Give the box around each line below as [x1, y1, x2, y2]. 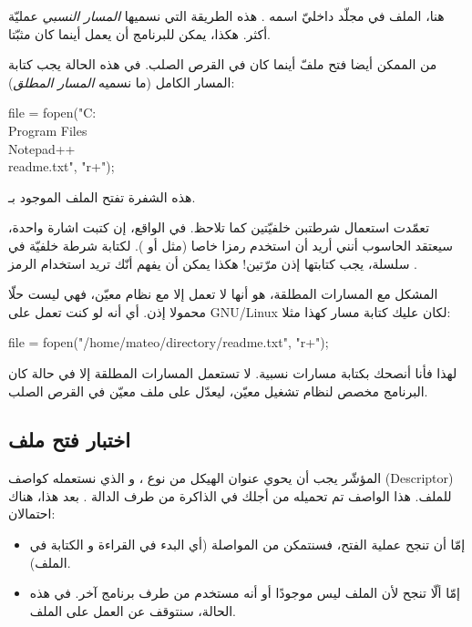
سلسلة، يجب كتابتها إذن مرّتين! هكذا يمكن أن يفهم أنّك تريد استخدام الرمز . [8, 253, 417, 272]
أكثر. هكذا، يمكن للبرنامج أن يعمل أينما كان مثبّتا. [8, 24, 271, 43]
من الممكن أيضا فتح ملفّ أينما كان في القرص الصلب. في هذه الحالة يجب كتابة [8, 55, 437, 74]
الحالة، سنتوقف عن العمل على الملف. [29, 601, 237, 620]
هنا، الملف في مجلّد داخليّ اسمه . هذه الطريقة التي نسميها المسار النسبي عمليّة [8, 6, 445, 25]
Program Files [8, 120, 87, 139]
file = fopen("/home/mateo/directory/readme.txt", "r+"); [8, 333, 329, 352]
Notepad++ [8, 139, 76, 158]
